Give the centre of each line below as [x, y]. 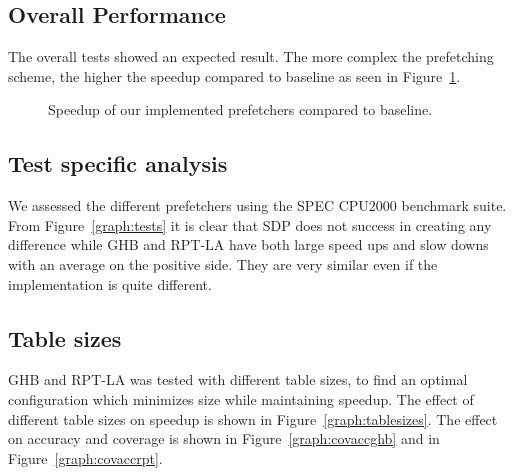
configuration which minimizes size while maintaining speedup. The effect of [241, 398]
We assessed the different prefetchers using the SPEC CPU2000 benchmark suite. [257, 205]
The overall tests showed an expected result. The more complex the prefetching [251, 56]
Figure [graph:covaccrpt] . [85, 457]
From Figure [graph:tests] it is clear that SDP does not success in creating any [250, 224]
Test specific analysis [118, 163]
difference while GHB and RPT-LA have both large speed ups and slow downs [248, 244]
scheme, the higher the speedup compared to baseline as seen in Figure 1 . [234, 75]
